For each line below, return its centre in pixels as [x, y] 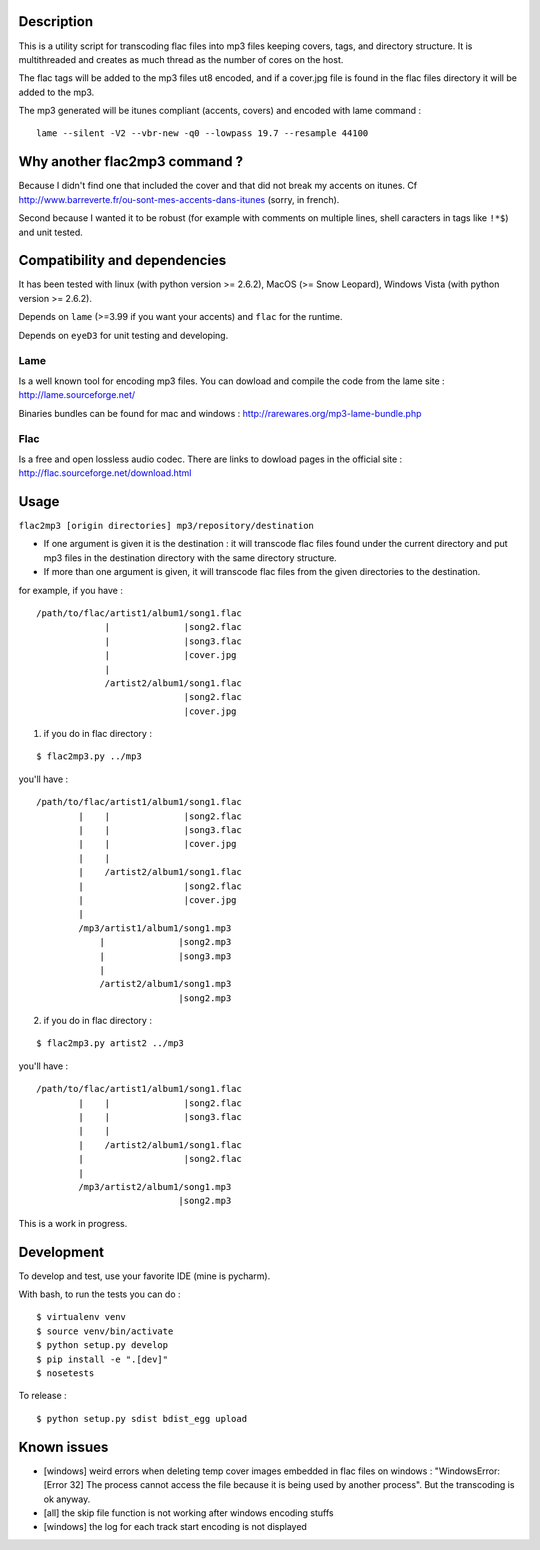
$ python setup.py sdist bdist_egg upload [142, 1418]
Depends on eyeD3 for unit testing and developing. [123, 335]
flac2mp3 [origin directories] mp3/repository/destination [166, 525]
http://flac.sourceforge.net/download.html [105, 473]
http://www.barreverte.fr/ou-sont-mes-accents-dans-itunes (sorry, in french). [179, 199]
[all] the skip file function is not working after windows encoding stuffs [188, 1512]
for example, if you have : [71, 590]
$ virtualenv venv [81, 1317]
